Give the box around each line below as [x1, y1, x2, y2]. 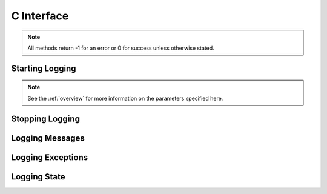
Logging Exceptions [11, 152, 88, 162]
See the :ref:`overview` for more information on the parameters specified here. [27, 95, 223, 102]
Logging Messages [11, 133, 85, 143]
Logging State [11, 172, 66, 182]
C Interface [11, 9, 69, 22]
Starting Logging [11, 63, 76, 73]
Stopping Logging [11, 113, 80, 124]
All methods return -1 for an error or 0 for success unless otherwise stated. [27, 44, 214, 52]
